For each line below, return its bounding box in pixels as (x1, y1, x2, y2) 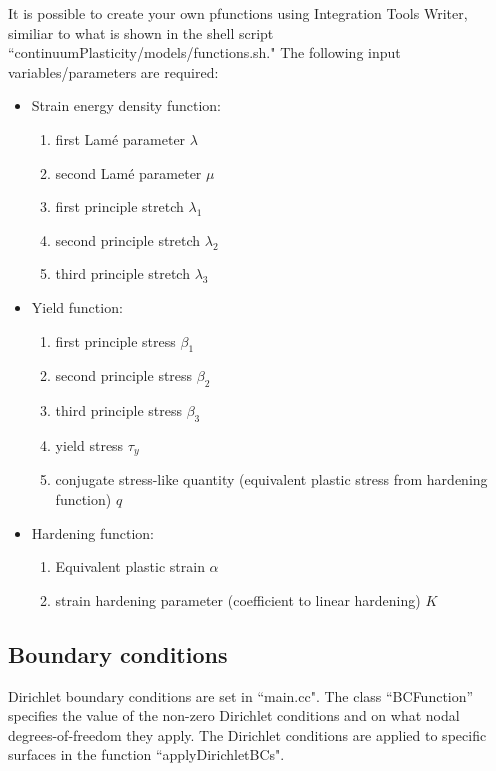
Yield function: (31, 296, 123, 317)
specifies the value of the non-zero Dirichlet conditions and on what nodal (8, 705, 460, 726)
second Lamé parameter (55, 162, 202, 183)
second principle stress (55, 365, 193, 386)
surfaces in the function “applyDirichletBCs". (8, 744, 285, 765)
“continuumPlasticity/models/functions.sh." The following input (8, 42, 401, 63)
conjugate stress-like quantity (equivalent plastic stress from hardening (55, 469, 488, 490)
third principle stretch (55, 263, 190, 284)
